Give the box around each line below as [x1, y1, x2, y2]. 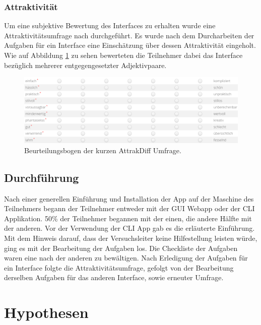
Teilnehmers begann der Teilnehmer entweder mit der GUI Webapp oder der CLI [4, 203, 255, 214]
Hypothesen [4, 302, 89, 322]
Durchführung [4, 169, 79, 185]
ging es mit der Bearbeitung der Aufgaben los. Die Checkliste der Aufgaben [4, 242, 238, 253]
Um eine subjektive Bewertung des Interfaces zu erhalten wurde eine [4, 20, 216, 31]
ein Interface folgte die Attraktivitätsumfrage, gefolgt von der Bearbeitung [4, 262, 234, 273]
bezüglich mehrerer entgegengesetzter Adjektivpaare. [4, 59, 167, 70]
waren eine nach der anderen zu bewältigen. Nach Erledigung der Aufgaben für [4, 252, 248, 263]
